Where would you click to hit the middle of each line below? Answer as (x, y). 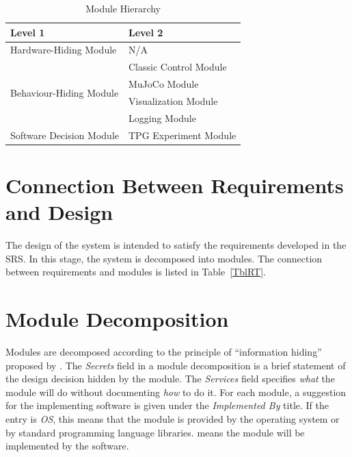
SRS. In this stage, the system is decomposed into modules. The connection (164, 258)
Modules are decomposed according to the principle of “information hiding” (164, 351)
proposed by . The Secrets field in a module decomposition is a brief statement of (176, 365)
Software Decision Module (65, 135)
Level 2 (146, 32)
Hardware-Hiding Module (64, 50)
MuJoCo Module (163, 84)
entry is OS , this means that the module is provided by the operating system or (173, 418)
